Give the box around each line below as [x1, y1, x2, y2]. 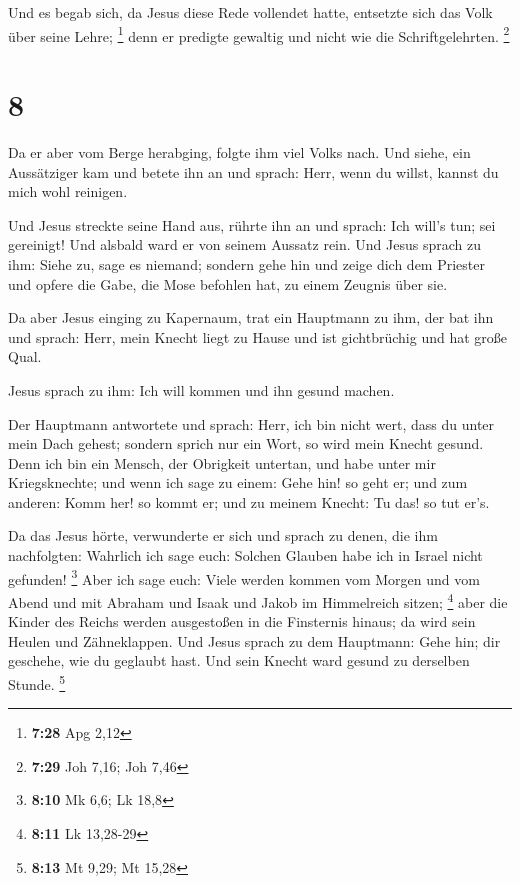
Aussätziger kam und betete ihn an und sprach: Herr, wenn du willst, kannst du [8, 161, 499, 182]
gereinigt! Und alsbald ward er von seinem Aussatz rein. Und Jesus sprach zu [8, 234, 482, 255]
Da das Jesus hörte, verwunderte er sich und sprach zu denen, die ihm [8, 525, 438, 546]
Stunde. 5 [8, 670, 66, 694]
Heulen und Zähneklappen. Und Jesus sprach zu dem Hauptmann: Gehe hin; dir [8, 630, 501, 651]
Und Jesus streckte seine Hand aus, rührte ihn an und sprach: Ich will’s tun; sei [8, 214, 496, 235]
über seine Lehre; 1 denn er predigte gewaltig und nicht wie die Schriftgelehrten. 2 [8, 22, 510, 46]
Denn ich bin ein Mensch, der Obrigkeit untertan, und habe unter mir [8, 452, 436, 473]
